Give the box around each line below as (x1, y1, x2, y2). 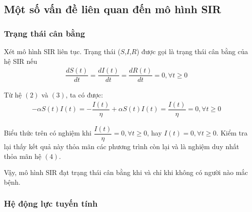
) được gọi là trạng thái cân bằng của (136, 46, 248, 56)
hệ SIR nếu (4, 56, 37, 66)
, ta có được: (66, 90, 103, 100)
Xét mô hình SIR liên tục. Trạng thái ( (4, 46, 121, 56)
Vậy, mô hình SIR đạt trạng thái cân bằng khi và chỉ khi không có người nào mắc (4, 167, 248, 177)
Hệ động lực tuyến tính (4, 197, 98, 210)
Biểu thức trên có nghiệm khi (4, 128, 91, 138)
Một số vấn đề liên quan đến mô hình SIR (4, 1, 221, 17)
